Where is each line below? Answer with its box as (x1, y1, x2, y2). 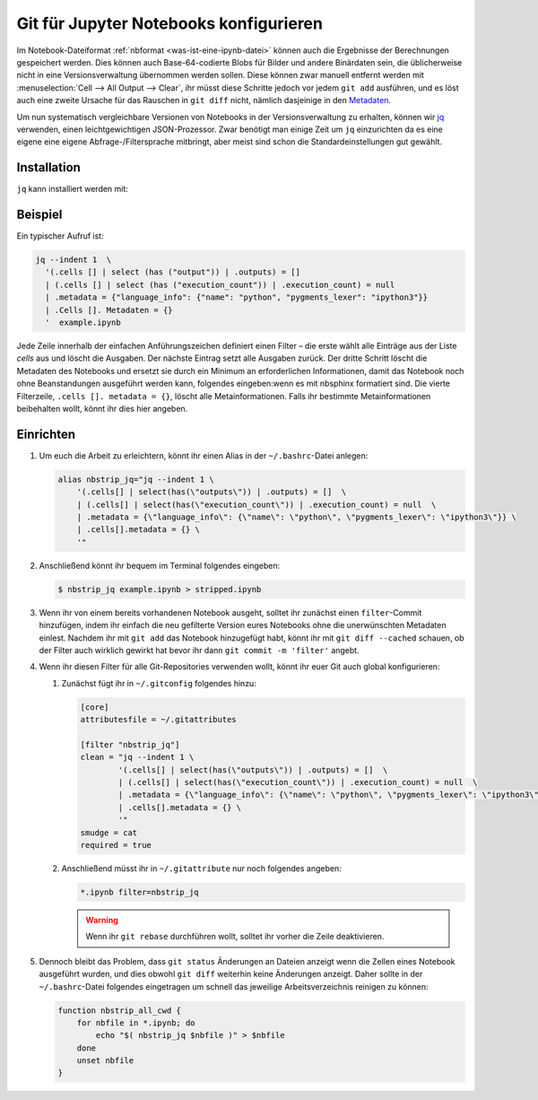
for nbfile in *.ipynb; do (76, 1017, 196, 1027)
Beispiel (16, 207, 63, 222)
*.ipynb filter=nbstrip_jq (80, 886, 199, 897)
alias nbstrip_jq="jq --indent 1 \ (57, 474, 214, 485)
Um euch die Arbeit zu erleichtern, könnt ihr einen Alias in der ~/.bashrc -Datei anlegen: (39, 450, 369, 461)
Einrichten (16, 426, 76, 441)
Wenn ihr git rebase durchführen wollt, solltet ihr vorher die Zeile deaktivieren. (85, 931, 385, 942)
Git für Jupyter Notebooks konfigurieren (16, 13, 323, 33)
